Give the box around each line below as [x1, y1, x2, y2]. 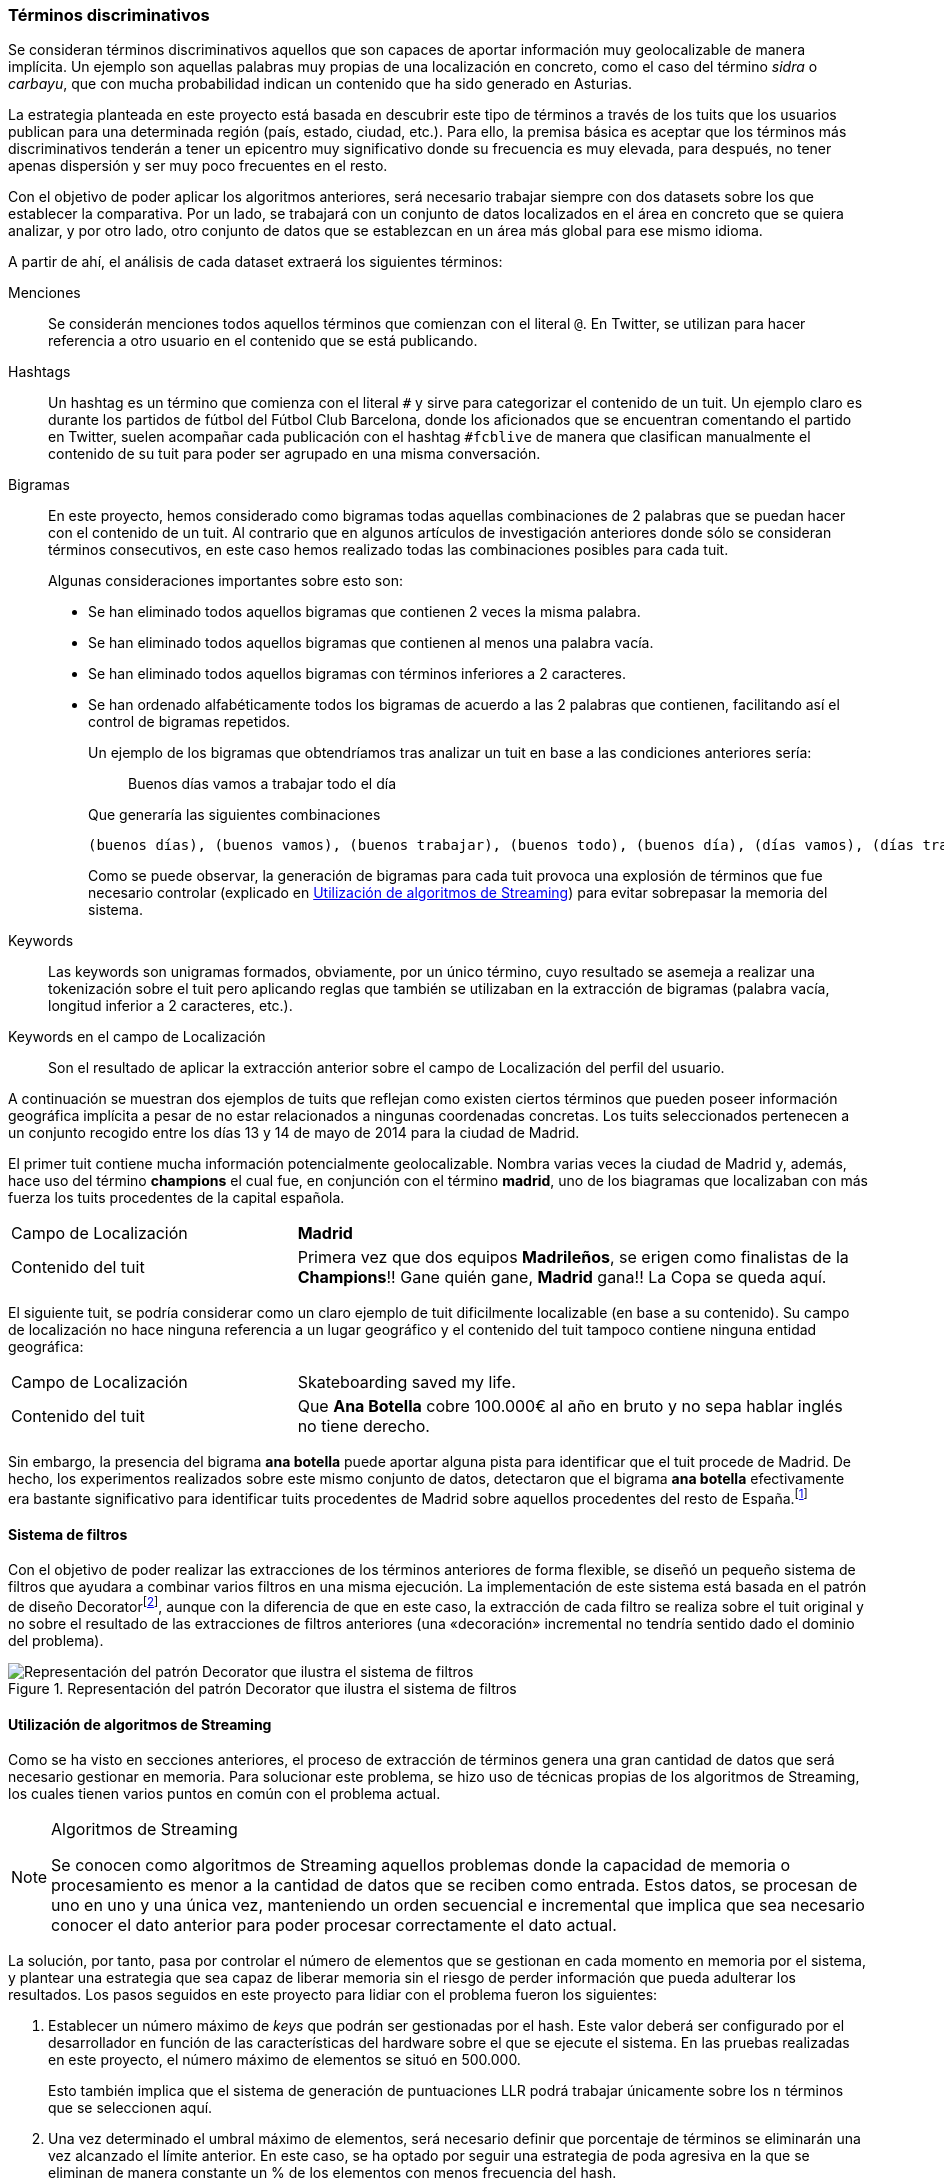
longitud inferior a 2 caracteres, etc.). [48, 997, 293, 1015]
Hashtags [8, 363, 71, 381]
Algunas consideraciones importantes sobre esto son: [48, 572, 403, 590]
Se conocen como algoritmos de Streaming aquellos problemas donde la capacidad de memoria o [51, 1855, 791, 1876]
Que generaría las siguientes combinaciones [88, 806, 381, 824]
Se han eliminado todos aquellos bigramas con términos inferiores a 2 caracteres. [88, 665, 626, 683]
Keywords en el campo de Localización [8, 1028, 266, 1046]
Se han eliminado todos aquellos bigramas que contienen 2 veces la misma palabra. [88, 603, 641, 621]
